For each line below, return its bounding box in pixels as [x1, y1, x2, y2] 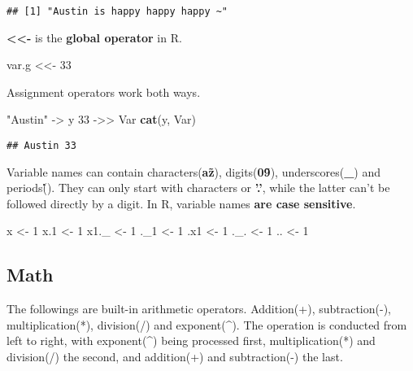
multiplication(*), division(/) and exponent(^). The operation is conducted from [7, 316, 407, 333]
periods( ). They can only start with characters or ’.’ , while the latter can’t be [7, 179, 390, 196]
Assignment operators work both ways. [7, 83, 201, 100]
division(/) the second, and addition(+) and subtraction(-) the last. [7, 348, 343, 365]
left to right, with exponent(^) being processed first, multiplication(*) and [7, 332, 376, 349]
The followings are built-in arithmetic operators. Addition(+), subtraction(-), [7, 300, 391, 317]
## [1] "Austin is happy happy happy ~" [7, 6, 228, 17]
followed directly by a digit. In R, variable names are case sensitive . [7, 194, 356, 212]
